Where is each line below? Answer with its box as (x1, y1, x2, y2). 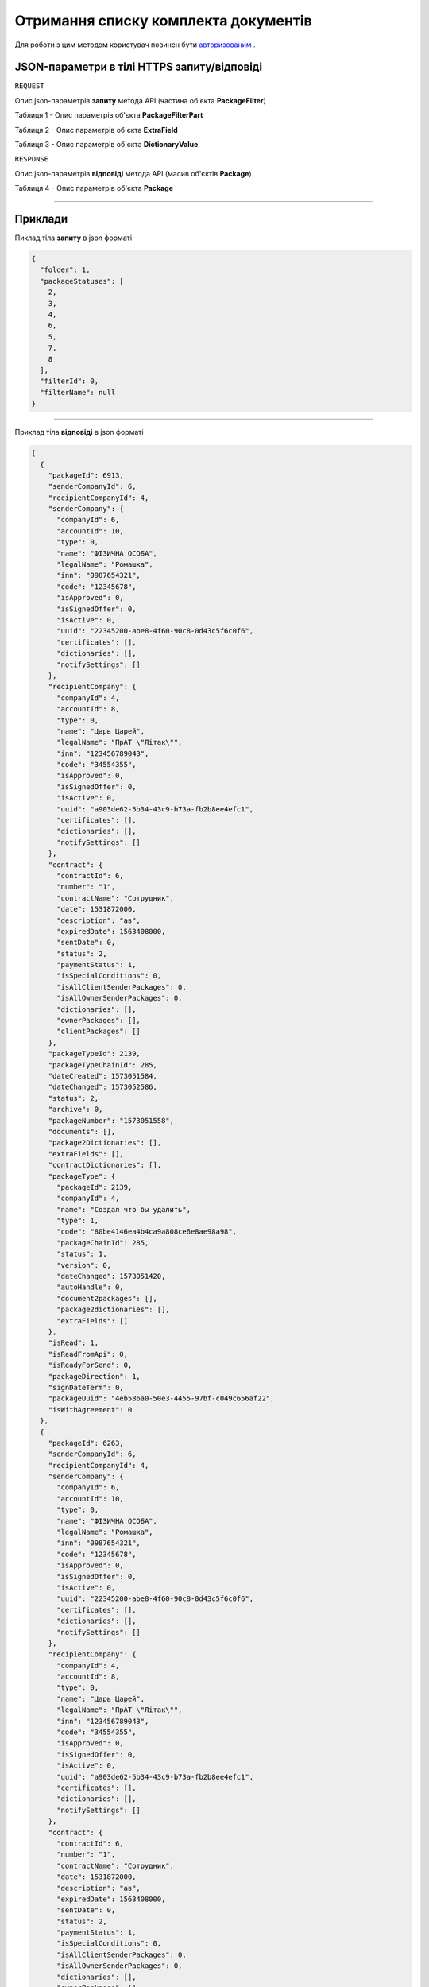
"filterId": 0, (40, 377, 99, 385)
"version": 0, (56, 1261, 111, 1269)
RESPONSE (14, 155, 49, 164)
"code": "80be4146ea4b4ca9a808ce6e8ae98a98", (56, 1227, 238, 1236)
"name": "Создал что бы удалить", (56, 1205, 191, 1214)
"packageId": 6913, (48, 471, 125, 480)
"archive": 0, (48, 1105, 103, 1114)
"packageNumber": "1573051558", (48, 1116, 175, 1125)
